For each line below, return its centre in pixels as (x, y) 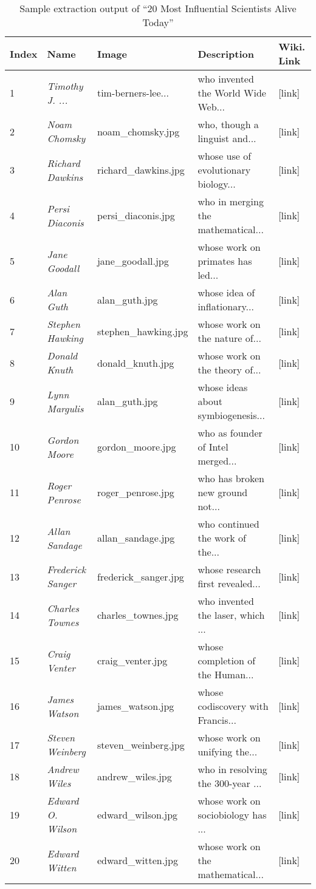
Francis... (217, 720)
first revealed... (229, 583)
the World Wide (232, 93)
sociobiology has (232, 815)
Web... (211, 107)
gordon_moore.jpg (136, 447)
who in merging (231, 201)
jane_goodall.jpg (133, 261)
